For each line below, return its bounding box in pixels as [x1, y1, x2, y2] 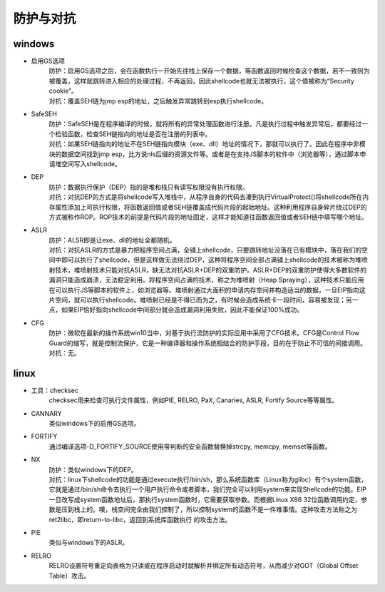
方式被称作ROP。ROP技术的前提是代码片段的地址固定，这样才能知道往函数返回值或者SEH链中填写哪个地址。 [48, 213, 369, 221]
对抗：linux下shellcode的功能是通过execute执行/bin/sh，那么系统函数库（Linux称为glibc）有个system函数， [48, 475, 367, 484]
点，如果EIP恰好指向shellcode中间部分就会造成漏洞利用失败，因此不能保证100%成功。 [48, 305, 303, 314]
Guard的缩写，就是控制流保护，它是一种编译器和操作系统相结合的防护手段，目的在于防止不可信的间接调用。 [48, 339, 367, 347]
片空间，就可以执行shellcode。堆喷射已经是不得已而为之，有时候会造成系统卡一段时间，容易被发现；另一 [48, 296, 359, 305]
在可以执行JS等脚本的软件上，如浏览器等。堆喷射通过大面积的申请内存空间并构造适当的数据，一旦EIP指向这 [48, 285, 366, 294]
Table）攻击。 [48, 571, 91, 580]
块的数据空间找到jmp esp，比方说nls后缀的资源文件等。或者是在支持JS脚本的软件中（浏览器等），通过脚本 [48, 150, 360, 158]
